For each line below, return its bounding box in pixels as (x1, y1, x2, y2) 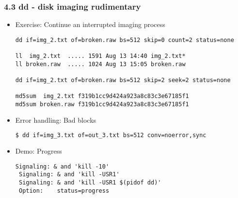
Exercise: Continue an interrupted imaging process (15, 19, 165, 29)
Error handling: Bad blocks (15, 114, 96, 125)
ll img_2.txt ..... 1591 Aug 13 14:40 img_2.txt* (15, 53, 186, 60)
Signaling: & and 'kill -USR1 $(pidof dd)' (18, 179, 161, 186)
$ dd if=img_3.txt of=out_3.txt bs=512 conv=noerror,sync (15, 132, 206, 139)
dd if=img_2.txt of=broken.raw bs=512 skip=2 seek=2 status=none (15, 77, 231, 84)
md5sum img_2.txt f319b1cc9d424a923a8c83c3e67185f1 (15, 93, 189, 100)
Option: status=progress (18, 187, 110, 194)
